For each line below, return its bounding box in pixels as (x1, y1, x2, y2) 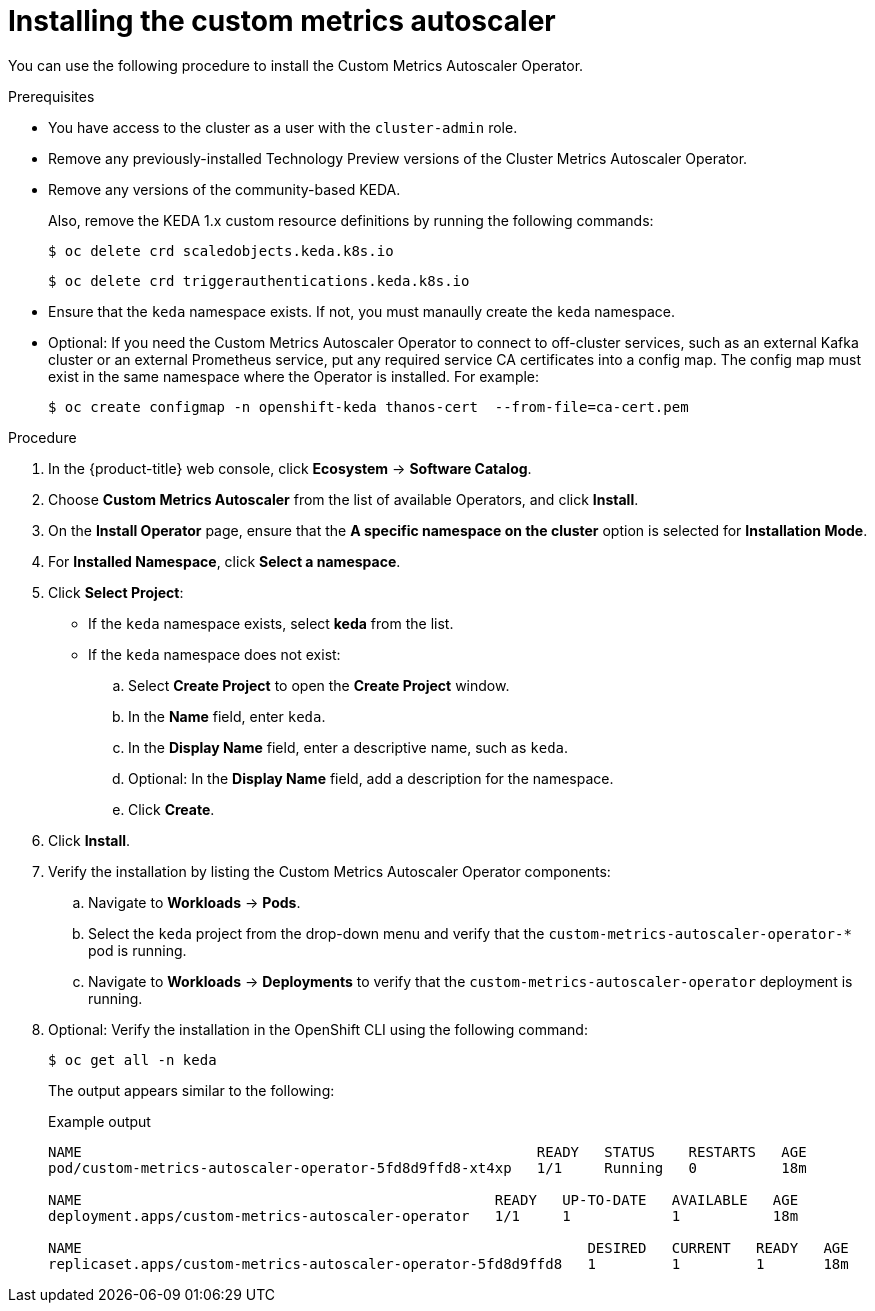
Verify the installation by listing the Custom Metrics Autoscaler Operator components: (48, 862, 611, 880)
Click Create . (128, 800, 215, 818)
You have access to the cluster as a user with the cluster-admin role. (48, 118, 518, 136)
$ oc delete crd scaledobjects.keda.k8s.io (48, 242, 394, 259)
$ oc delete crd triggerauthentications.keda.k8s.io (48, 272, 470, 289)
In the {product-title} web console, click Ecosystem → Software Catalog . (48, 459, 532, 477)
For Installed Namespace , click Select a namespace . (48, 552, 401, 570)
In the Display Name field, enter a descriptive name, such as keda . (128, 738, 569, 756)
